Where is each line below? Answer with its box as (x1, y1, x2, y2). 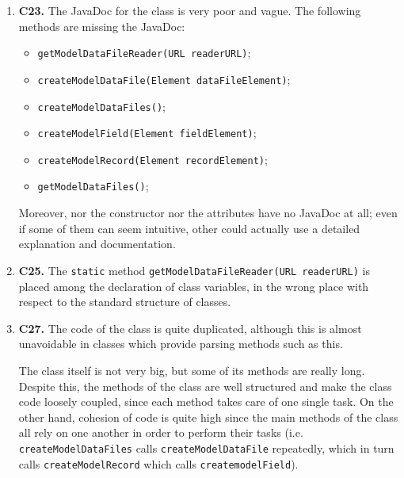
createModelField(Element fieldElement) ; (37, 124, 257, 141)
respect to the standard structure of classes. (18, 293, 231, 310)
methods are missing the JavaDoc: (18, 17, 185, 34)
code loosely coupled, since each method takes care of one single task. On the (18, 393, 394, 410)
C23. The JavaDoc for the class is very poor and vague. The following (18, 2, 361, 18)
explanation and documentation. (18, 235, 176, 252)
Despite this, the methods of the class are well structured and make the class (18, 377, 392, 394)
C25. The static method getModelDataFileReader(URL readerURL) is (18, 262, 370, 278)
